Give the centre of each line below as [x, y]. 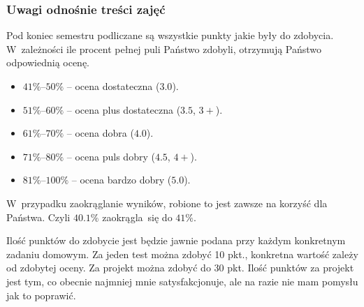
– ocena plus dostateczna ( [124, 109]
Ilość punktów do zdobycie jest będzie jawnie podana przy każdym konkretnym [176, 240]
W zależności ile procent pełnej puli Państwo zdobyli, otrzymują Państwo [164, 48]
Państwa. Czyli [38, 217]
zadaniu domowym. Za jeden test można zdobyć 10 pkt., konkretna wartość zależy [182, 254]
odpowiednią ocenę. [48, 62]
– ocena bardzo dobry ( [122, 180]
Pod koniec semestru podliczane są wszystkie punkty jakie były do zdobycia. [170, 35]
